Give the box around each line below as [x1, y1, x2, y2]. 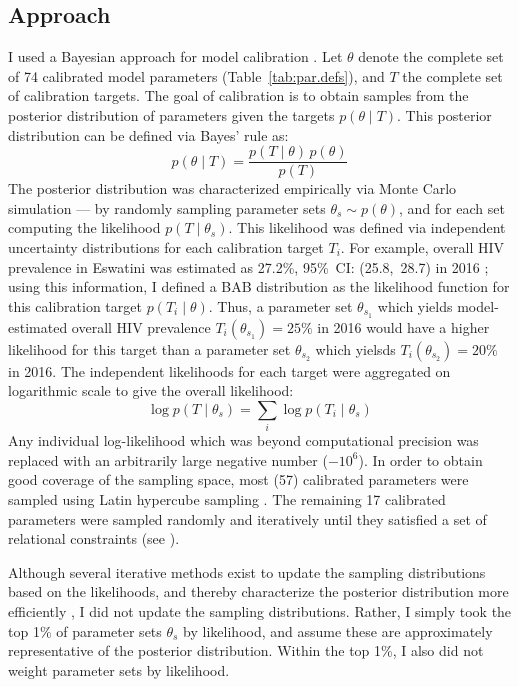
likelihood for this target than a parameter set [8, 338, 291, 359]
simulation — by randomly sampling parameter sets [8, 197, 326, 218]
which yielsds [315, 338, 396, 359]
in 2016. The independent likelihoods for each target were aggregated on [8, 360, 451, 381]
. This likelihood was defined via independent [228, 217, 506, 238]
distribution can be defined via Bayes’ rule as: [8, 124, 289, 145]
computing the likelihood [8, 217, 161, 238]
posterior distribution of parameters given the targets [8, 104, 335, 125]
